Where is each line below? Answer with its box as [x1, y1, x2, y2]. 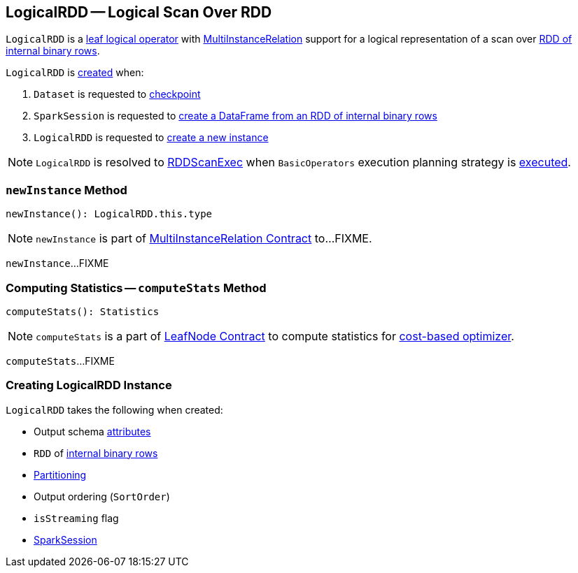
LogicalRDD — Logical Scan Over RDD [6, 3, 272, 21]
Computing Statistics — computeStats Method [6, 280, 267, 295]
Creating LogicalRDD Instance [6, 378, 172, 393]
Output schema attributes [34, 425, 151, 437]
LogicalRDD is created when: [6, 66, 144, 79]
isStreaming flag [34, 512, 119, 524]
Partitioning [34, 468, 87, 481]
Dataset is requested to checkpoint [34, 88, 201, 101]
